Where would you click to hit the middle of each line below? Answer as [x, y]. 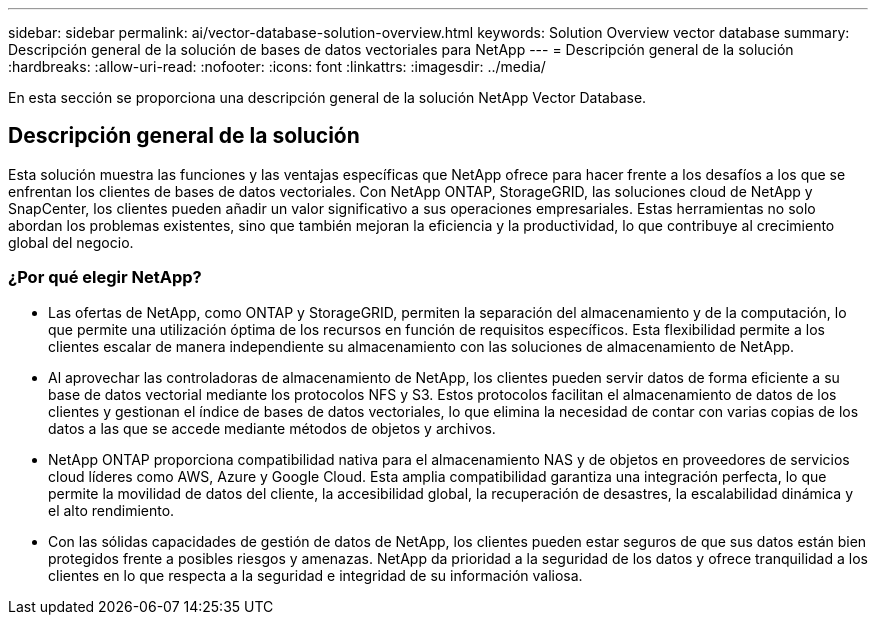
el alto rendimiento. [111, 510]
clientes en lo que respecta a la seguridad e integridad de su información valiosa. [315, 575]
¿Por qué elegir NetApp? [105, 277]
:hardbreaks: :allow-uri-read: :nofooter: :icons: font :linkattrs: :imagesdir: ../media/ [277, 66]
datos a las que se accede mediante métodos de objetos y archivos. [272, 428]
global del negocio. [71, 242]
